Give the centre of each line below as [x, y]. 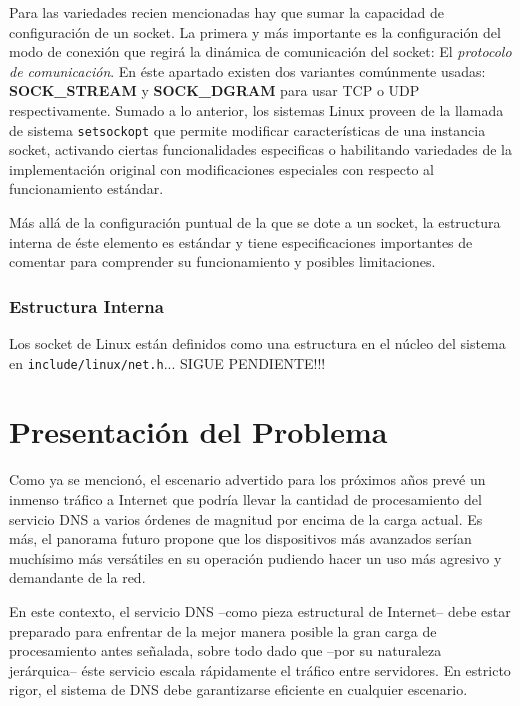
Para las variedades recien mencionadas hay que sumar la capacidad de [227, 12]
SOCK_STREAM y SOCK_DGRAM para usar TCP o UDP [214, 90]
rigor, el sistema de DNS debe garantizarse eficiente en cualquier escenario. [238, 689]
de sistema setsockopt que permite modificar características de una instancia [247, 129]
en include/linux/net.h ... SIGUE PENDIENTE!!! [167, 362]
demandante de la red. [77, 577]
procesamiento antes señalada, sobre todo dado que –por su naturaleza [225, 650]
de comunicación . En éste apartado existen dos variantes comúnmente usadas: [247, 70]
